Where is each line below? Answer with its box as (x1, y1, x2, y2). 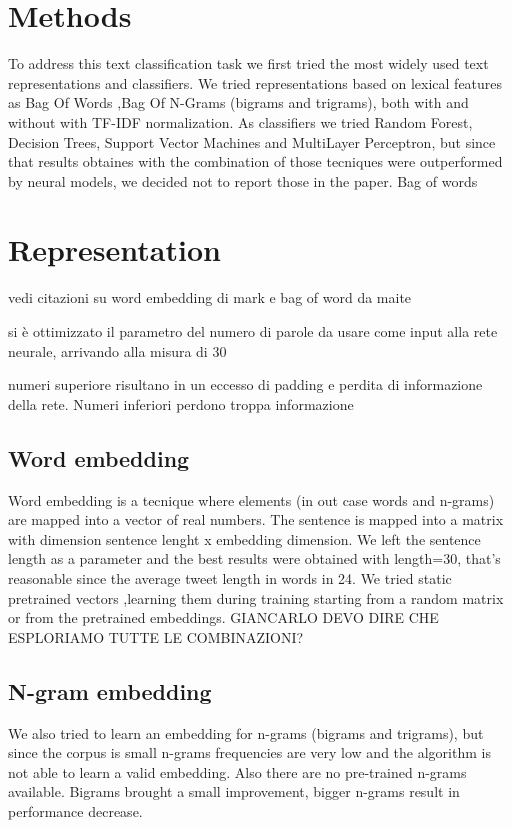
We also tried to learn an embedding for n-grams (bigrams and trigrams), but (8, 722, 484, 743)
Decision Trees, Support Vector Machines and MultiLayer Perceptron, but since (8, 131, 496, 152)
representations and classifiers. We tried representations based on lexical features (8, 72, 503, 93)
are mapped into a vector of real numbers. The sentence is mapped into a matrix (8, 509, 504, 530)
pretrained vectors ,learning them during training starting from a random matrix (8, 587, 504, 608)
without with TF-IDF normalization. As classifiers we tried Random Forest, (8, 111, 473, 132)
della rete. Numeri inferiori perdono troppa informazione (8, 393, 354, 414)
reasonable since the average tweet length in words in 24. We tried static (8, 567, 452, 588)
